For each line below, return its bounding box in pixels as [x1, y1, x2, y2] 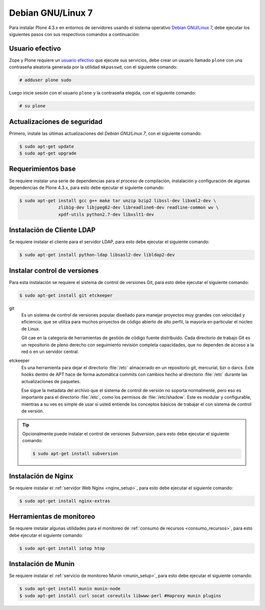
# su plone [19, 103, 46, 109]
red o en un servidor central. [21, 349, 79, 354]
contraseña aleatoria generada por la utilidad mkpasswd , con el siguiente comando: [9, 64, 178, 70]
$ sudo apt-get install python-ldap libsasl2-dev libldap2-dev [19, 252, 175, 258]
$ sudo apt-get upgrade [19, 151, 77, 156]
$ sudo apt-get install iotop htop [19, 546, 105, 551]
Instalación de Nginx [9, 472, 74, 480]
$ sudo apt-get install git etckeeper [19, 292, 113, 298]
